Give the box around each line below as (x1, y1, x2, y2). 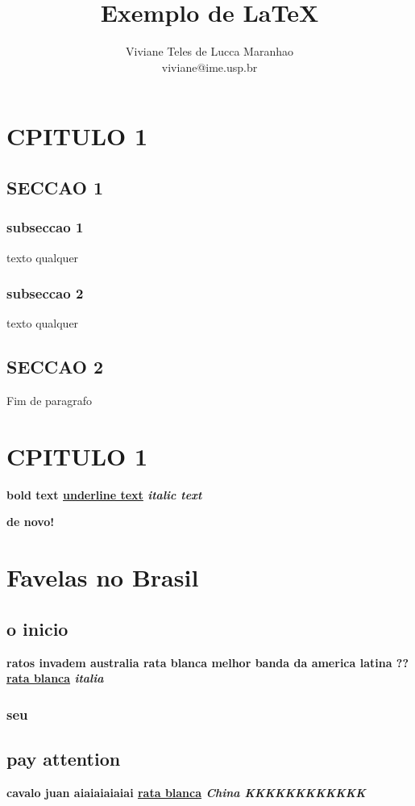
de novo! (6, 513, 55, 530)
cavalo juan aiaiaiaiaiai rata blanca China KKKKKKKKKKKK (6, 783, 366, 800)
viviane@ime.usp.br (161, 58, 258, 75)
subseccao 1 (6, 217, 84, 237)
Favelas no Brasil (6, 561, 199, 594)
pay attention (6, 746, 121, 771)
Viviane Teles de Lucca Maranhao (126, 43, 293, 60)
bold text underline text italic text (6, 486, 202, 503)
